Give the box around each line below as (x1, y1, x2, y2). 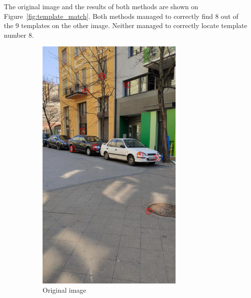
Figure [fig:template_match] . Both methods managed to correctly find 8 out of (4, 11, 238, 21)
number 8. (4, 30, 34, 40)
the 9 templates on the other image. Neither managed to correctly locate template (4, 20, 248, 30)
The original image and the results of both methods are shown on (4, 1, 198, 11)
